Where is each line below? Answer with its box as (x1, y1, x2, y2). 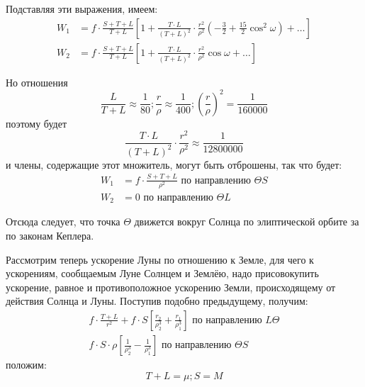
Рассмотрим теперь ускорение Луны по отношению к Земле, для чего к (6, 252, 314, 267)
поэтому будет (6, 116, 67, 130)
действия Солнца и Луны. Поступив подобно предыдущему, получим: (6, 293, 308, 308)
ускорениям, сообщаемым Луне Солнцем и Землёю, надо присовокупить (6, 266, 319, 281)
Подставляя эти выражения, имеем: (6, 1, 158, 16)
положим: (6, 357, 47, 372)
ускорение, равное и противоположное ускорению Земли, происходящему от (6, 279, 336, 294)
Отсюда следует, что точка (6, 214, 120, 229)
